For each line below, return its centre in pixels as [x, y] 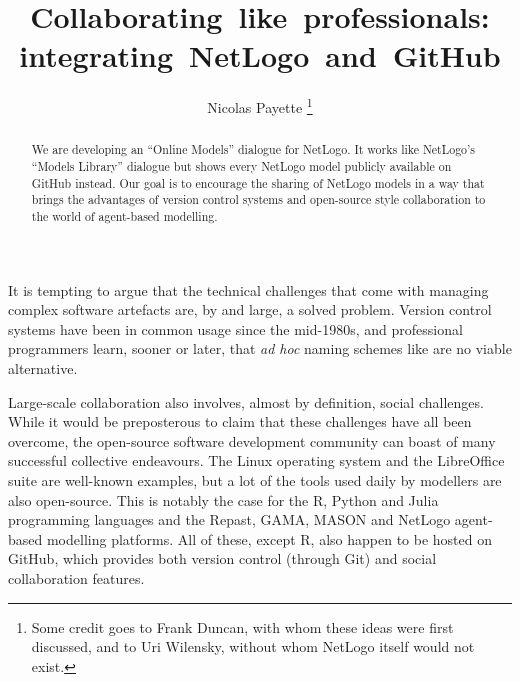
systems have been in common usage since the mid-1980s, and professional [235, 328]
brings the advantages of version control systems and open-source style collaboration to [258, 199]
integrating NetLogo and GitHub [260, 55]
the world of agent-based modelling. [124, 215]
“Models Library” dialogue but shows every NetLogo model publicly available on [241, 166]
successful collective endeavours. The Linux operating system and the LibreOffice [256, 460]
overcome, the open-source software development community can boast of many [252, 440]
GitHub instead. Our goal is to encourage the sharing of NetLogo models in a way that [258, 182]
